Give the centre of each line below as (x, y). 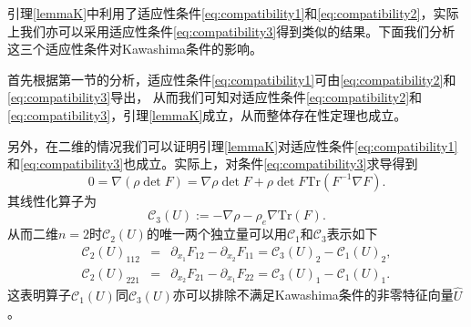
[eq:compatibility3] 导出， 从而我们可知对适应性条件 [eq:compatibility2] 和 (215, 97)
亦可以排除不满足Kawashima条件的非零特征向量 (313, 295)
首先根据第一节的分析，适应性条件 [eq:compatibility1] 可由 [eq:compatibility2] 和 (232, 79)
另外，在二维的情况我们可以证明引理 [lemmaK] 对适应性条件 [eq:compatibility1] (233, 145)
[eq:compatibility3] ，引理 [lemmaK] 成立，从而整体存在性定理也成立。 (207, 114)
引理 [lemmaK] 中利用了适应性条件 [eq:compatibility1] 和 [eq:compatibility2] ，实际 (233, 13)
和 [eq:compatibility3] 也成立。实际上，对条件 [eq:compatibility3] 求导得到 (213, 163)
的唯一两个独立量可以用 (216, 234)
